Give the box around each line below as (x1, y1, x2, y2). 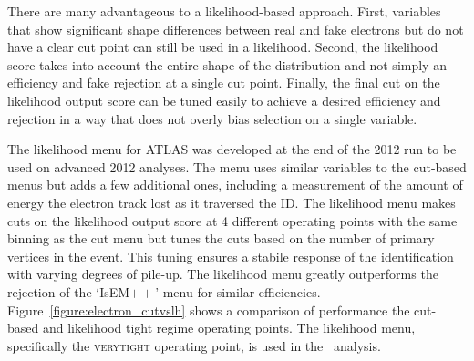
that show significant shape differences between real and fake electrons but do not (7, 19, 464, 38)
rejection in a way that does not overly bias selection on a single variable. (7, 108, 417, 128)
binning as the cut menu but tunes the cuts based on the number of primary (7, 229, 435, 248)
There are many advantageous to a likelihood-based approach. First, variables (7, 2, 441, 20)
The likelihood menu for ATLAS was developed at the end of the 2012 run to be (7, 139, 457, 159)
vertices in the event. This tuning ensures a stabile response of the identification (7, 246, 454, 265)
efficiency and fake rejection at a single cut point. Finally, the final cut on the (7, 73, 440, 92)
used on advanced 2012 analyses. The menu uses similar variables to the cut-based (7, 157, 467, 176)
